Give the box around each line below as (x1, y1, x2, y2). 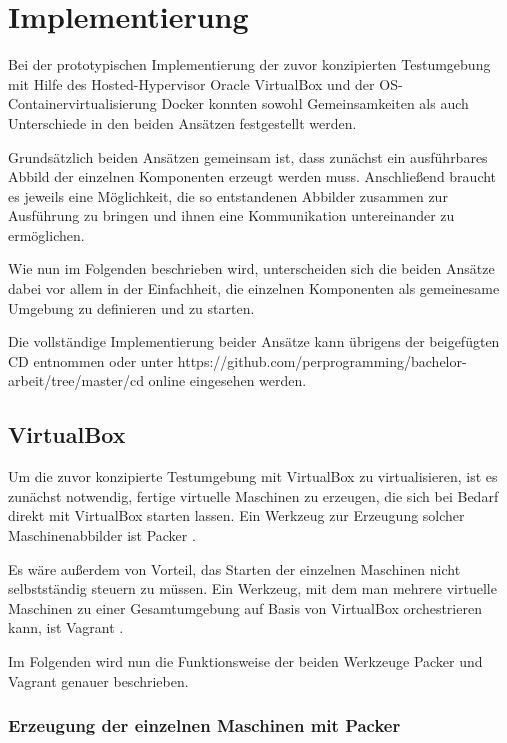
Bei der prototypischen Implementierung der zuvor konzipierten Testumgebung (8, 54, 491, 75)
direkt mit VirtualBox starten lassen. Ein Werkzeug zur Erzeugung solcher (8, 505, 465, 526)
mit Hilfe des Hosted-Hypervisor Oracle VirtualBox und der (8, 73, 375, 94)
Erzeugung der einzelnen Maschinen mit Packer (8, 713, 401, 738)
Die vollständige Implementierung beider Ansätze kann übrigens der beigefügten (8, 331, 500, 352)
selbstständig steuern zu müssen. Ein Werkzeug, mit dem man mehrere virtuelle (8, 578, 497, 599)
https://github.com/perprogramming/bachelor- (177, 350, 467, 371)
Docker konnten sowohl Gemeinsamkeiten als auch (161, 93, 469, 114)
